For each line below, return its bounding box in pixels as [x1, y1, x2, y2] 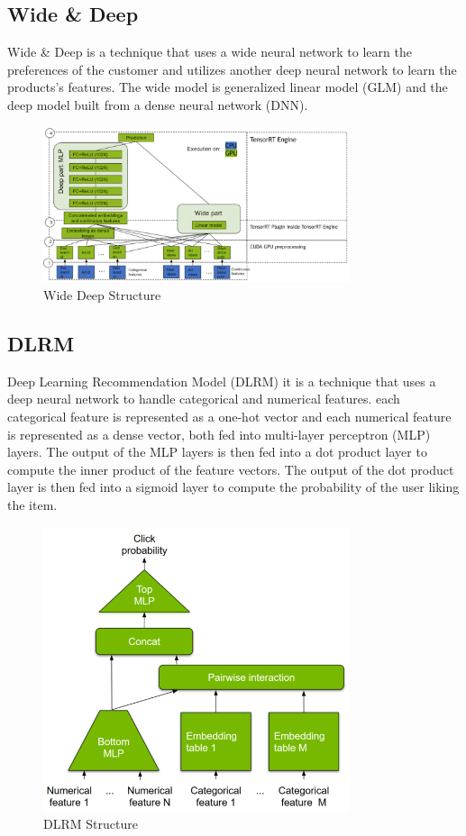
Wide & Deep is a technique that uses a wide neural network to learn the [7, 42, 412, 61]
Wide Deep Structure [43, 286, 161, 304]
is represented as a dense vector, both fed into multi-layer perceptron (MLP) [7, 424, 431, 443]
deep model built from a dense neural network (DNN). [7, 95, 308, 114]
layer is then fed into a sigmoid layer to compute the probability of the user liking [7, 477, 460, 496]
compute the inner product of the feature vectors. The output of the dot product [7, 459, 454, 478]
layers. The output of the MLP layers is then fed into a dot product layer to [7, 442, 427, 461]
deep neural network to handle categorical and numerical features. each [7, 389, 400, 408]
